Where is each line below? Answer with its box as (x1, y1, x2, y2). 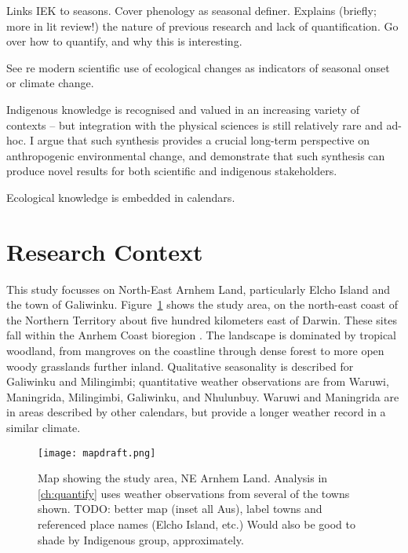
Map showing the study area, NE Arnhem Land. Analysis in (38, 470, 328, 486)
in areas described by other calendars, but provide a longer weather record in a (6, 404, 386, 420)
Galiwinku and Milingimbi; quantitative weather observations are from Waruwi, (6, 373, 389, 390)
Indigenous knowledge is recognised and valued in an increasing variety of (6, 101, 359, 117)
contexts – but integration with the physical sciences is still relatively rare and (6, 116, 383, 133)
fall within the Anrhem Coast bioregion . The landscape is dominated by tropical (6, 327, 396, 343)
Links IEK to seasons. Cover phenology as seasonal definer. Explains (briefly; (6, 2, 377, 18)
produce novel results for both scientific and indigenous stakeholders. (6, 163, 337, 179)
